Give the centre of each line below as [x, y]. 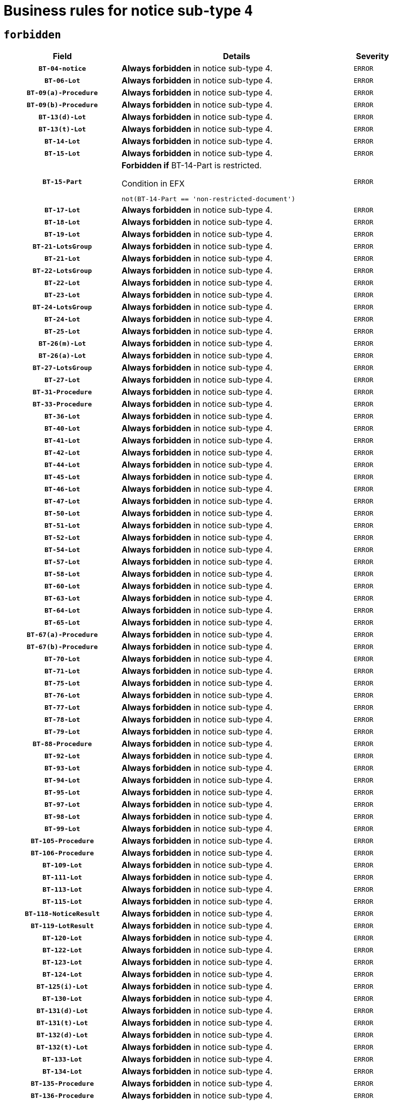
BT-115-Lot [62, 901]
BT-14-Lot [62, 141]
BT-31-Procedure [62, 392]
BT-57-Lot [62, 562]
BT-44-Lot [62, 465]
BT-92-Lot [62, 756]
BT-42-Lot [62, 452]
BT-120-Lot [62, 938]
